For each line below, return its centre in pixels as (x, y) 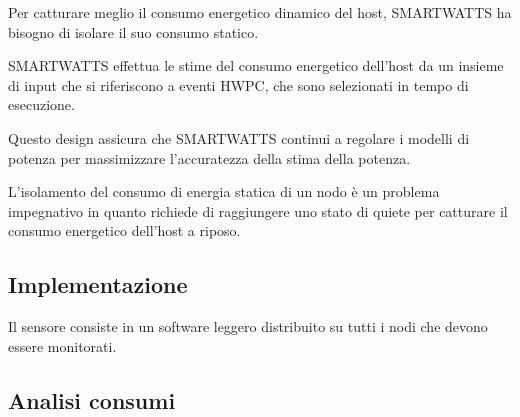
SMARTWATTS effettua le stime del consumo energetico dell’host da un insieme (256, 65)
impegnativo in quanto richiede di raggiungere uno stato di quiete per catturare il (258, 210)
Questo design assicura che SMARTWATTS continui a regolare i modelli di (239, 137)
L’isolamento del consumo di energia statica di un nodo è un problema (224, 191)
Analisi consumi (92, 399)
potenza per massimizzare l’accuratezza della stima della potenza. (209, 157)
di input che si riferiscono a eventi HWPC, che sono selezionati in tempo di (238, 84)
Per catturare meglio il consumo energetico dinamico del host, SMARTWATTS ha (260, 12)
